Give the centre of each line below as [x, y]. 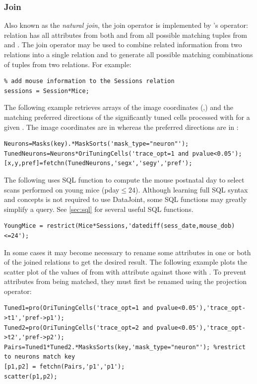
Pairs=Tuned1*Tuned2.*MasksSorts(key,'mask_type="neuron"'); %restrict [125, 347]
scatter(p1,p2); [31, 376]
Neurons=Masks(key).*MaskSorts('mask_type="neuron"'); [96, 144]
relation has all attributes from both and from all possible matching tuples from [126, 35]
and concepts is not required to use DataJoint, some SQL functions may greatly [126, 199]
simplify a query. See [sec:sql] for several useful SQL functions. [99, 209]
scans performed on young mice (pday [62, 189]
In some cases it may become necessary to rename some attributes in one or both [128, 252]
